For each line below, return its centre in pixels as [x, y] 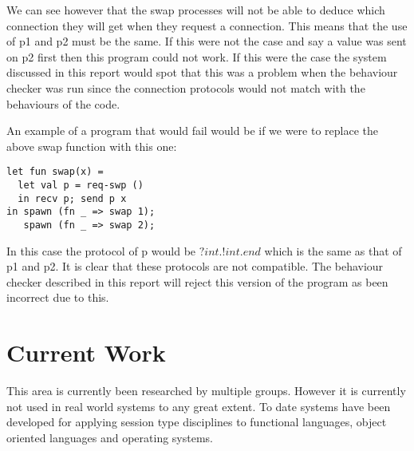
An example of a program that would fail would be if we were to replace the [193, 131]
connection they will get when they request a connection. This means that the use [207, 25]
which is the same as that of [333, 250]
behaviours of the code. [63, 103]
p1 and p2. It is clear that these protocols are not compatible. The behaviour [195, 266]
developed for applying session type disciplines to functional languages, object [197, 422]
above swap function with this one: [92, 146]
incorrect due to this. [58, 297]
